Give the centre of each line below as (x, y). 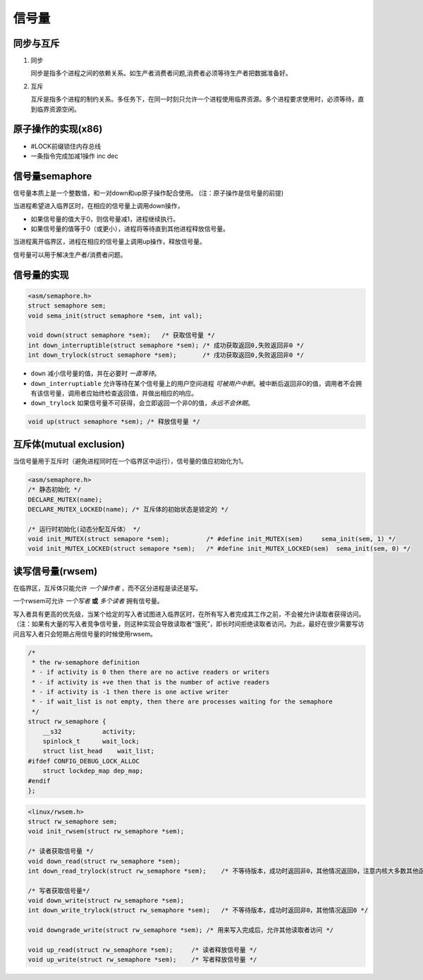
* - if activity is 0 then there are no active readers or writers (151, 672)
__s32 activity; (90, 731)
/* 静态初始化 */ (55, 490)
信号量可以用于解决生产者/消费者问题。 (70, 255)
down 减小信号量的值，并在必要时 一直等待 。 (96, 373)
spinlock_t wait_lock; (91, 742)
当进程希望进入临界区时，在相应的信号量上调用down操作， (98, 206)
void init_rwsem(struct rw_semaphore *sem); (106, 831)
